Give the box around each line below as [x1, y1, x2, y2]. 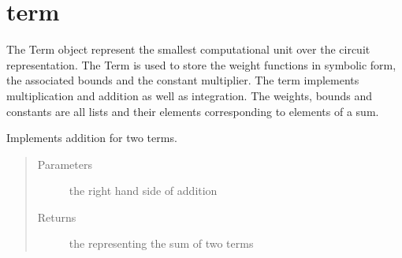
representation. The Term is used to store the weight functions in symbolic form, [6, 56, 396, 73]
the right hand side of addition [69, 182, 218, 199]
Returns [37, 208, 76, 225]
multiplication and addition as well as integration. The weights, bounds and [6, 87, 372, 103]
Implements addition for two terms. [6, 129, 177, 146]
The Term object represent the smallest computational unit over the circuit [6, 41, 370, 58]
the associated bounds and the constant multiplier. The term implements [6, 72, 359, 88]
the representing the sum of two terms [69, 235, 254, 252]
